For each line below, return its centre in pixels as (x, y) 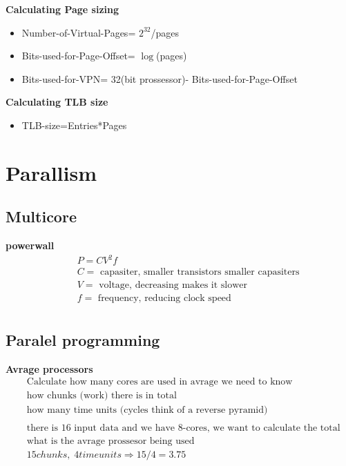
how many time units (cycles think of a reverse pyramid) (147, 410)
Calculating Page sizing (63, 9)
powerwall (30, 245)
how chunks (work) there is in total (102, 396)
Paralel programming (83, 339)
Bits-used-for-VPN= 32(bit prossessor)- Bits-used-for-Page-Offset (160, 78)
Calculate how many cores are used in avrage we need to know (160, 382)
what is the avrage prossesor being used (110, 441)
